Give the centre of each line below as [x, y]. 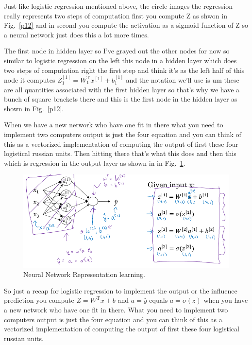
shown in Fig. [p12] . [34, 108]
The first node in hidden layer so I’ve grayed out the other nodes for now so [117, 51]
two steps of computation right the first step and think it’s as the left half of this [124, 70]
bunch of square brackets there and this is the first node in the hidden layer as [121, 99]
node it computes [30, 79]
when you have [226, 300]
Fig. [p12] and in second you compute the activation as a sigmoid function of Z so [126, 25]
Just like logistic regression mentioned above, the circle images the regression [118, 6]
